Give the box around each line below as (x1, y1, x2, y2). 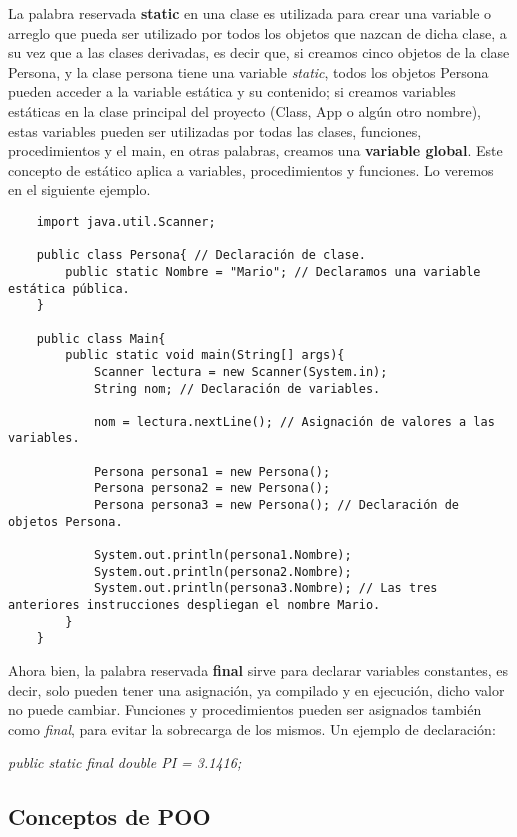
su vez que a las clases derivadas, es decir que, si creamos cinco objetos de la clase (8, 42, 510, 63)
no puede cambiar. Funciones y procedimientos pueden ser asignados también (8, 699, 482, 720)
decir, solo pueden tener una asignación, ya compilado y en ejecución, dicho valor (8, 679, 505, 700)
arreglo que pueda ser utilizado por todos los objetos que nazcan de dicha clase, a (8, 22, 507, 43)
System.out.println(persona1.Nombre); (93, 548, 352, 563)
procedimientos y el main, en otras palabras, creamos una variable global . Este (8, 140, 503, 161)
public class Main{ (36, 331, 166, 346)
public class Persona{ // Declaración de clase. (36, 248, 366, 263)
